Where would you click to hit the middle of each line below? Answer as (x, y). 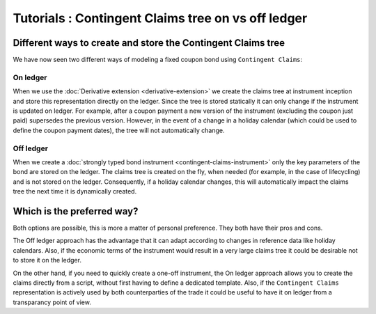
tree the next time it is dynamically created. (75, 191)
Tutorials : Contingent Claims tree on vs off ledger (160, 18)
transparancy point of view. (52, 302)
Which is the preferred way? (76, 211)
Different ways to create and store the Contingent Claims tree (149, 43)
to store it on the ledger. (47, 260)
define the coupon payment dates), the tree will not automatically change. (119, 130)
